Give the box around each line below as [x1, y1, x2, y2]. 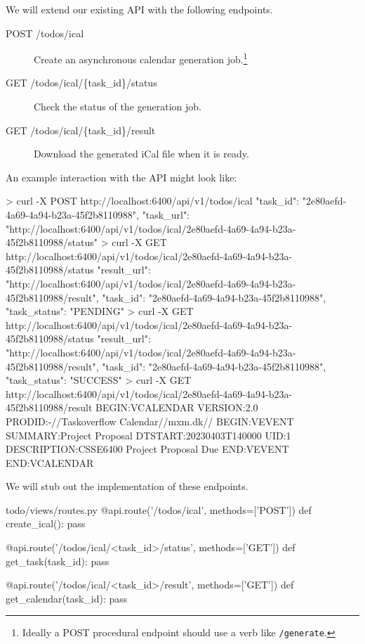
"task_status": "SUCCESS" [6, 373, 122, 387]
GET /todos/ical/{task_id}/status [6, 75, 157, 90]
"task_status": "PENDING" [6, 304, 124, 318]
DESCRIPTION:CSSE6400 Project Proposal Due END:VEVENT [6, 442, 289, 456]
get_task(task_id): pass [6, 553, 109, 568]
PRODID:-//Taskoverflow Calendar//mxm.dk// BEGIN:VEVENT [6, 413, 294, 428]
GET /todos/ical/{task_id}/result [6, 122, 156, 137]
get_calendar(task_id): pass [6, 591, 128, 605]
